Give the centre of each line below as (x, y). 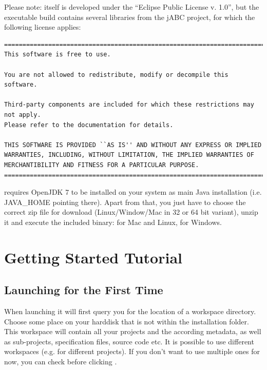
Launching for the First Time (84, 290)
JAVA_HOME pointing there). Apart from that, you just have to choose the (125, 202)
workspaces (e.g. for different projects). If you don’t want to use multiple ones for (132, 351)
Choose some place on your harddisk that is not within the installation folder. (127, 321)
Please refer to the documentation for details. (89, 125)
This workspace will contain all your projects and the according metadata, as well (133, 331)
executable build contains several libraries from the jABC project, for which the (130, 17)
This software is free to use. (58, 55)
